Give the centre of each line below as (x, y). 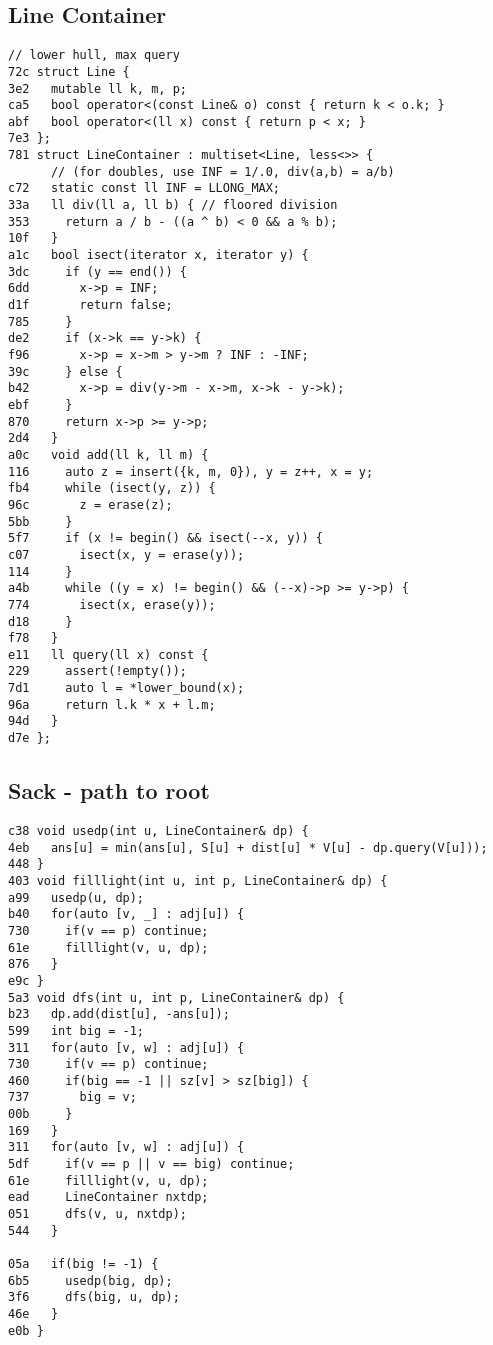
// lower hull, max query (94, 55)
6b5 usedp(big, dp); (90, 1280)
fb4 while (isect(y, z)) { (112, 488)
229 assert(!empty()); (97, 671)
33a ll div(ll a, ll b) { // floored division (173, 205)
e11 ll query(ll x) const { (108, 654)
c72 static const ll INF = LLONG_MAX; (144, 188)
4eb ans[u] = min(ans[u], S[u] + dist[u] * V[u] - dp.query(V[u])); (248, 847)
